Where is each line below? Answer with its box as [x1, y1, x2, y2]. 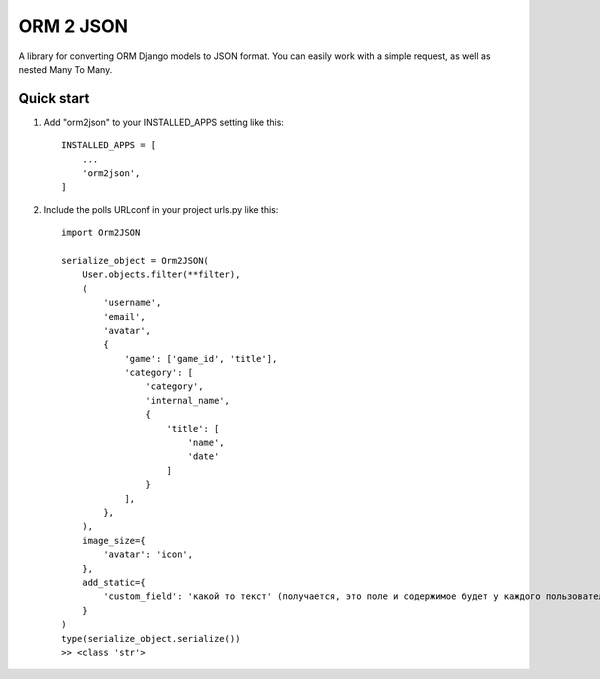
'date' [187, 451, 220, 462]
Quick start [18, 90, 90, 107]
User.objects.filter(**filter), [81, 269, 241, 280]
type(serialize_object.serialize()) [61, 633, 241, 644]
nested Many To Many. [18, 63, 113, 75]
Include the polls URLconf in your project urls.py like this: [43, 203, 279, 215]
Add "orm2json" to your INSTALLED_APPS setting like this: [43, 116, 285, 128]
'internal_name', [145, 395, 230, 406]
